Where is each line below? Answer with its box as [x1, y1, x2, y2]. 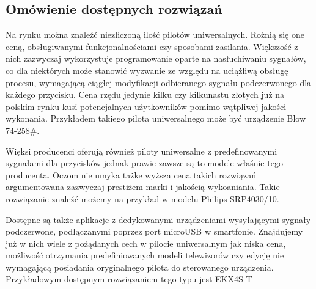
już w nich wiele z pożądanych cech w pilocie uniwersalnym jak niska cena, [6, 236, 286, 249]
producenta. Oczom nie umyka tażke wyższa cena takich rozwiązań [6, 168, 256, 181]
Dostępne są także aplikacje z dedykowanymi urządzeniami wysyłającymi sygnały [6, 213, 311, 225]
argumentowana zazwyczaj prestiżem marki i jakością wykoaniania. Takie [6, 180, 280, 193]
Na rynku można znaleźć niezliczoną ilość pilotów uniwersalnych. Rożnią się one [6, 28, 304, 41]
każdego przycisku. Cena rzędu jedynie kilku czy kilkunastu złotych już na [6, 88, 285, 101]
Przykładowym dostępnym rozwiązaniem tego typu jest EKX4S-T [6, 273, 252, 285]
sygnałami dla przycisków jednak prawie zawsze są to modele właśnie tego [6, 156, 283, 169]
